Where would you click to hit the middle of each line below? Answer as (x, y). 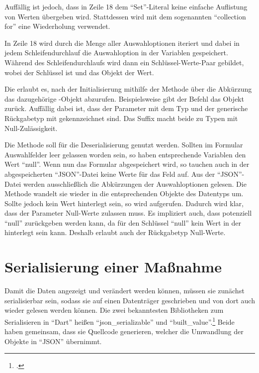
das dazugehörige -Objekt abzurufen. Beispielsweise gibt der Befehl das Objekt (124, 98)
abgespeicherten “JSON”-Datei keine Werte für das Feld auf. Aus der (110, 174)
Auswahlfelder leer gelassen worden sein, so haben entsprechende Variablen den (125, 154)
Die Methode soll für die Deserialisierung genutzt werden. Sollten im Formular (124, 145)
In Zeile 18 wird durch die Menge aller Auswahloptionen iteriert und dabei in (122, 43)
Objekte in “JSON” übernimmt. (53, 341)
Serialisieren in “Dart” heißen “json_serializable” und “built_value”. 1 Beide (120, 321)
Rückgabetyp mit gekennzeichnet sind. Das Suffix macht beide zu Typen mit (121, 118)
